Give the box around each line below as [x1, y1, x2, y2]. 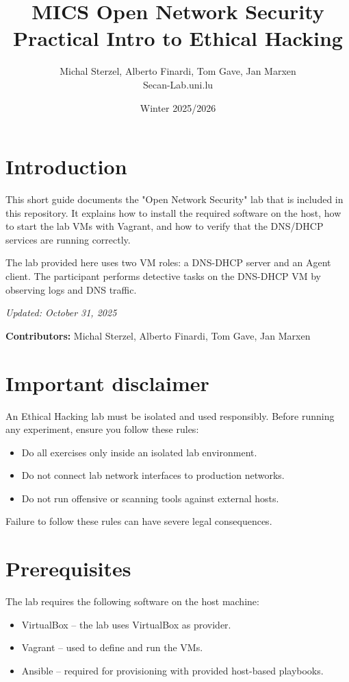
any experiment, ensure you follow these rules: [5, 422, 199, 436]
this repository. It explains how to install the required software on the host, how [5, 205, 341, 220]
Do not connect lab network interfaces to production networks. [21, 468, 285, 482]
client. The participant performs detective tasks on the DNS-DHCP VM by [5, 269, 321, 283]
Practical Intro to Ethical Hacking [13, 24, 343, 52]
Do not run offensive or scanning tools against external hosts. [21, 491, 279, 505]
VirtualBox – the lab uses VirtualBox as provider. [21, 617, 231, 631]
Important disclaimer [5, 368, 209, 397]
